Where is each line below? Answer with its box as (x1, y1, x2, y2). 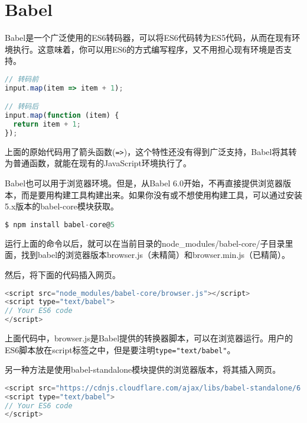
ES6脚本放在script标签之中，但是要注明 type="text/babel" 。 (5, 343, 236, 356)
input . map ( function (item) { (5, 111, 119, 120)
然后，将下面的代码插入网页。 (5, 268, 120, 280)
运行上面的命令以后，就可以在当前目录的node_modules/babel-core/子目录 (5, 237, 285, 249)
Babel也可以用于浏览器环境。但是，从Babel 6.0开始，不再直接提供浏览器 (5, 177, 283, 189)
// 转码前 (5, 75, 39, 83)
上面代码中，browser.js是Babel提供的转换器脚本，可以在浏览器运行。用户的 (5, 332, 293, 344)
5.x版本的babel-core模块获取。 (5, 200, 119, 212)
